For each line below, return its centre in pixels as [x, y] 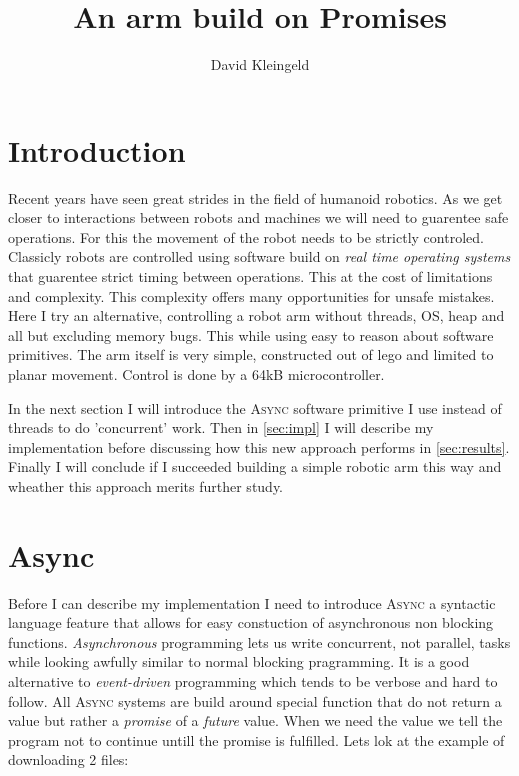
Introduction [97, 149]
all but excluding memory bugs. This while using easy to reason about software [251, 334]
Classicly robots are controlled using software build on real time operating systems [259, 256]
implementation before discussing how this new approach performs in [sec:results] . [259, 446]
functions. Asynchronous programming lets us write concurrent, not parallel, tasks [259, 641]
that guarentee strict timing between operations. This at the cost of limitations [250, 276]
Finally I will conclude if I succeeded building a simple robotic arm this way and [255, 466]
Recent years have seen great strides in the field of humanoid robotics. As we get [255, 197]
